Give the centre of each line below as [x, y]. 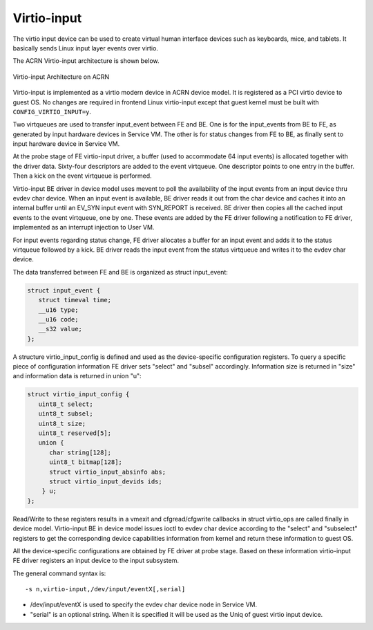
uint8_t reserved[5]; [75, 433]
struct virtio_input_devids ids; [106, 481]
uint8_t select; [66, 404]
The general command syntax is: [59, 573]
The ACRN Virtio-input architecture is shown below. [86, 61]
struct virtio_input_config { [78, 395]
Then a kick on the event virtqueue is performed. [82, 176]
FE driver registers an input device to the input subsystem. [96, 561]
